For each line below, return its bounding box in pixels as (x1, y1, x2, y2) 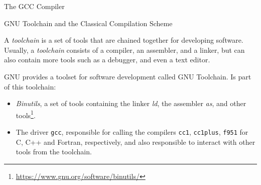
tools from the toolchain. (16, 146, 92, 157)
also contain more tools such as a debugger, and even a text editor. (4, 54, 210, 65)
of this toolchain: (4, 81, 56, 91)
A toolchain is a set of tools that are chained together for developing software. (4, 35, 243, 45)
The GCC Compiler (4, 1, 65, 11)
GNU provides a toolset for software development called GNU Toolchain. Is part (4, 71, 251, 81)
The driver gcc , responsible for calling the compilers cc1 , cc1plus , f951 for (16, 127, 248, 137)
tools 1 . (16, 108, 36, 120)
